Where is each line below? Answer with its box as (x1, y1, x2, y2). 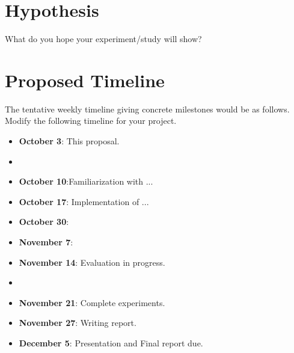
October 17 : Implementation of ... (19, 195, 149, 207)
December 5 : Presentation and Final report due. (19, 336, 203, 349)
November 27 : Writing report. (19, 316, 136, 329)
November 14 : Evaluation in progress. (19, 256, 165, 268)
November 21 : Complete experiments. (19, 296, 165, 308)
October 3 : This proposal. (19, 135, 120, 147)
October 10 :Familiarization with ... (19, 175, 153, 188)
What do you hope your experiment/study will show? (5, 32, 202, 45)
